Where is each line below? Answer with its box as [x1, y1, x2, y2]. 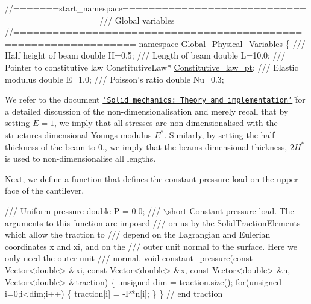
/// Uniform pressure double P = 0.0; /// [5, 204, 160, 217]
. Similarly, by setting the [164, 128, 258, 141]
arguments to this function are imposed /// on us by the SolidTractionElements [5, 216, 301, 229]
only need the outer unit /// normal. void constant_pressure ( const [5, 252, 253, 264]
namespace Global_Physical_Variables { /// [139, 37, 306, 49]
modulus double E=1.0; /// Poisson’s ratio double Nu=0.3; [5, 72, 224, 85]
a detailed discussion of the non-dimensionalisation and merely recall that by [5, 104, 289, 117]
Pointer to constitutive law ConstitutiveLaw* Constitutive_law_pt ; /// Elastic [5, 60, 298, 73]
